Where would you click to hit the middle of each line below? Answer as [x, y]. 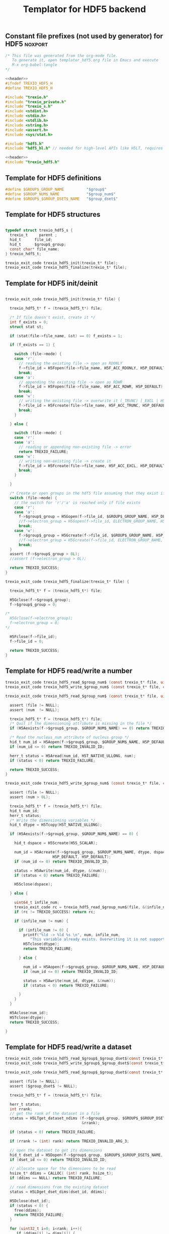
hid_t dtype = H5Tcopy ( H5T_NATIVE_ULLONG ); [56, 825]
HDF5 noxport [27, 44]
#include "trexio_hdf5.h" [32, 162]
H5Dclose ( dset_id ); [30, 1201]
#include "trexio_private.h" [36, 102]
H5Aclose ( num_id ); [29, 1013]
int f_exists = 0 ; [29, 322]
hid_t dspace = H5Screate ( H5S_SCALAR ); [56, 843]
